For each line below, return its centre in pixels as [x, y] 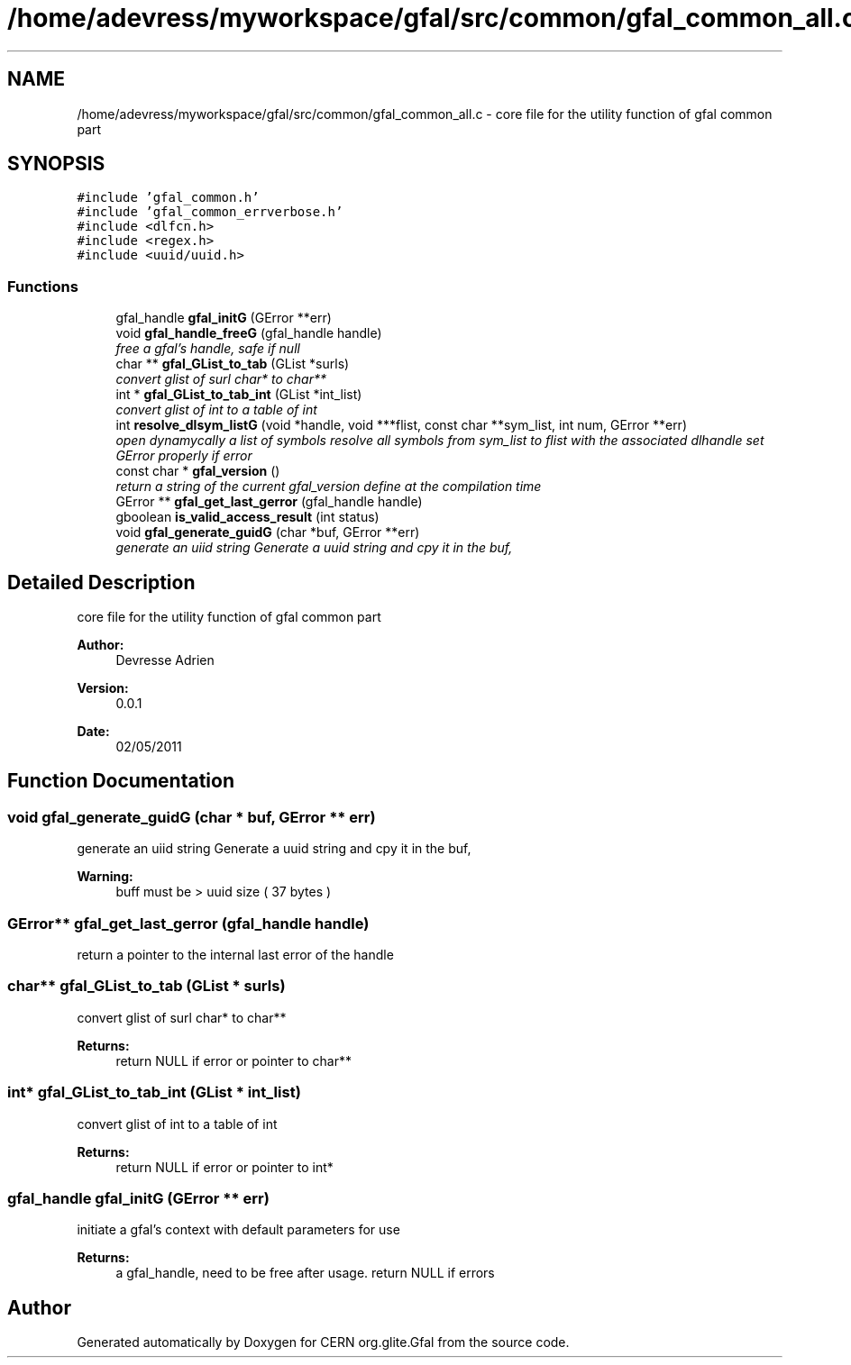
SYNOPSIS [56, 164]
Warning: [105, 877]
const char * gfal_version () [198, 471]
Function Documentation [121, 781]
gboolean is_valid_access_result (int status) [247, 517]
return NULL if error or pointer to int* [224, 1167]
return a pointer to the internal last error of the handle [235, 955]
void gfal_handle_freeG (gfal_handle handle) [249, 333]
